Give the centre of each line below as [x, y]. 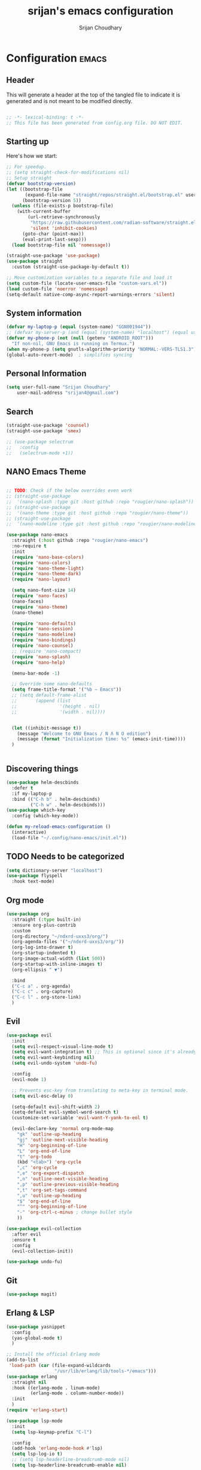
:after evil [27, 1234]
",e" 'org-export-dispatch [51, 1173]
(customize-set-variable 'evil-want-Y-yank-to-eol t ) [80, 1118]
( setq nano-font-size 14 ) [44, 591]
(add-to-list [22, 1360]
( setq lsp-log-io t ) [37, 1454]
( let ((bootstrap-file [34, 189]
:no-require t [29, 546]
